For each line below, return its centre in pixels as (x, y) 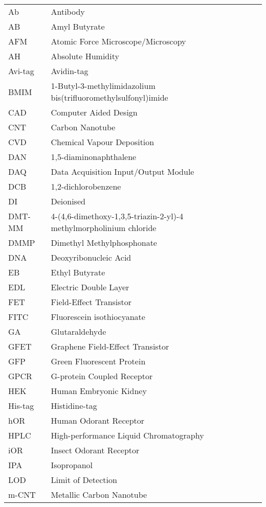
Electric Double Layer (90, 287)
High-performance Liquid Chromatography (127, 435)
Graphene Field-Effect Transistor (110, 346)
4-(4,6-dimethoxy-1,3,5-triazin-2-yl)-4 (117, 216)
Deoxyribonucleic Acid (91, 257)
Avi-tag (21, 71)
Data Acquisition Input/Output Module (123, 171)
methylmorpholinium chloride (104, 228)
